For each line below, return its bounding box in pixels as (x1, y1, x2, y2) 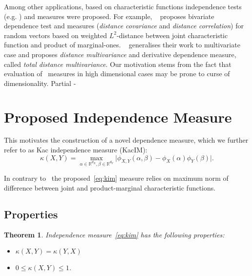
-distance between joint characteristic (116, 30, 228, 40)
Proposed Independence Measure (4, 106, 232, 127)
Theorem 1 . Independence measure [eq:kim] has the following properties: (4, 229, 225, 239)
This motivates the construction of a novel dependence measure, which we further (4, 135, 249, 145)
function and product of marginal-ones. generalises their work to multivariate (4, 40, 240, 50)
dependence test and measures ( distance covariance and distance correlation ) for (4, 21, 244, 31)
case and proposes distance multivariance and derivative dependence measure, (4, 49, 236, 59)
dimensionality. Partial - (4, 78, 76, 88)
